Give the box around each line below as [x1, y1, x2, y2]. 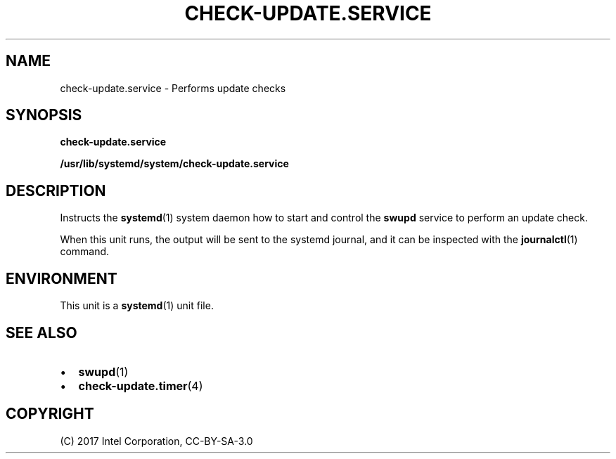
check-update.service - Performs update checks [60, 82, 286, 94]
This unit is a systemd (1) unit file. [60, 299, 214, 312]
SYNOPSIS [6, 106, 82, 124]
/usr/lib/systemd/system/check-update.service [60, 157, 289, 170]
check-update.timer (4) [78, 378, 203, 393]
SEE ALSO [6, 323, 77, 342]
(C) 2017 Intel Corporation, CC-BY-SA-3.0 [60, 434, 253, 447]
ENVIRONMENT [6, 269, 117, 287]
